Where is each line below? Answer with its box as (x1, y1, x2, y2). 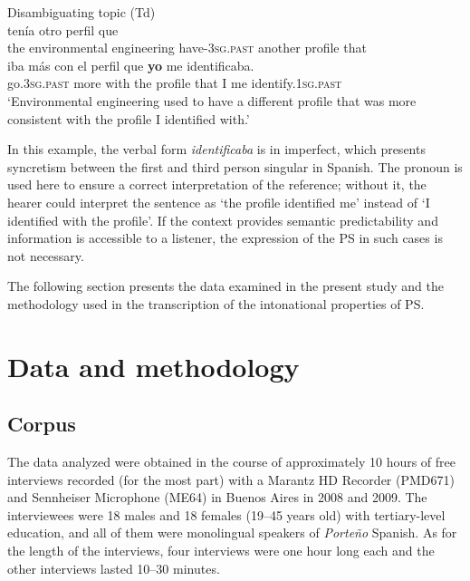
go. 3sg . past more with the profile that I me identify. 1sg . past (7, 73, 342, 92)
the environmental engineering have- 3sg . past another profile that (7, 38, 367, 57)
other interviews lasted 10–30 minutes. (7, 558, 220, 577)
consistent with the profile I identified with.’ (7, 109, 250, 128)
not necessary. (7, 246, 84, 265)
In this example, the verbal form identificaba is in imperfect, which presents (7, 140, 426, 159)
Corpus (7, 410, 76, 438)
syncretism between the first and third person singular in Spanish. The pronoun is (7, 157, 463, 176)
